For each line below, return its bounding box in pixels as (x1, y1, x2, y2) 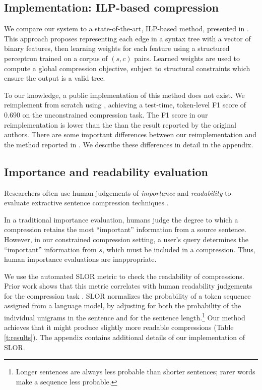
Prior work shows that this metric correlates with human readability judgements (4, 281, 252, 291)
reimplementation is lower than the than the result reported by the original (4, 119, 236, 130)
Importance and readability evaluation (4, 163, 208, 179)
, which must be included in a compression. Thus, (102, 244, 255, 254)
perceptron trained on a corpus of (4, 52, 108, 63)
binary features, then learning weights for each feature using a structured (4, 43, 230, 53)
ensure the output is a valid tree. (4, 73, 105, 83)
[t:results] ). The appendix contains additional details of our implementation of (4, 331, 245, 342)
